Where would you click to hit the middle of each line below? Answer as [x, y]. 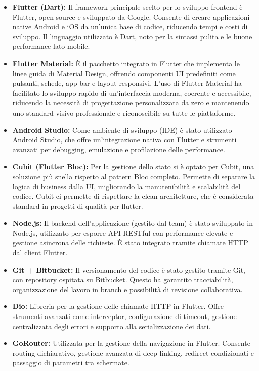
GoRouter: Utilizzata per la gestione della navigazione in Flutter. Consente [131, 343]
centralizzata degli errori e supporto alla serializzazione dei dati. [112, 326]
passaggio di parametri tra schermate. [71, 363]
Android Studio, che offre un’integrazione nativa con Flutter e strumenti [124, 140]
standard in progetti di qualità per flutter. [78, 206]
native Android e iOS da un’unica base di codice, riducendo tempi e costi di [130, 26]
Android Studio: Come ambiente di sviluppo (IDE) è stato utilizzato [122, 129]
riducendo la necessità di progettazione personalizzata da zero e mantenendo [131, 103]
